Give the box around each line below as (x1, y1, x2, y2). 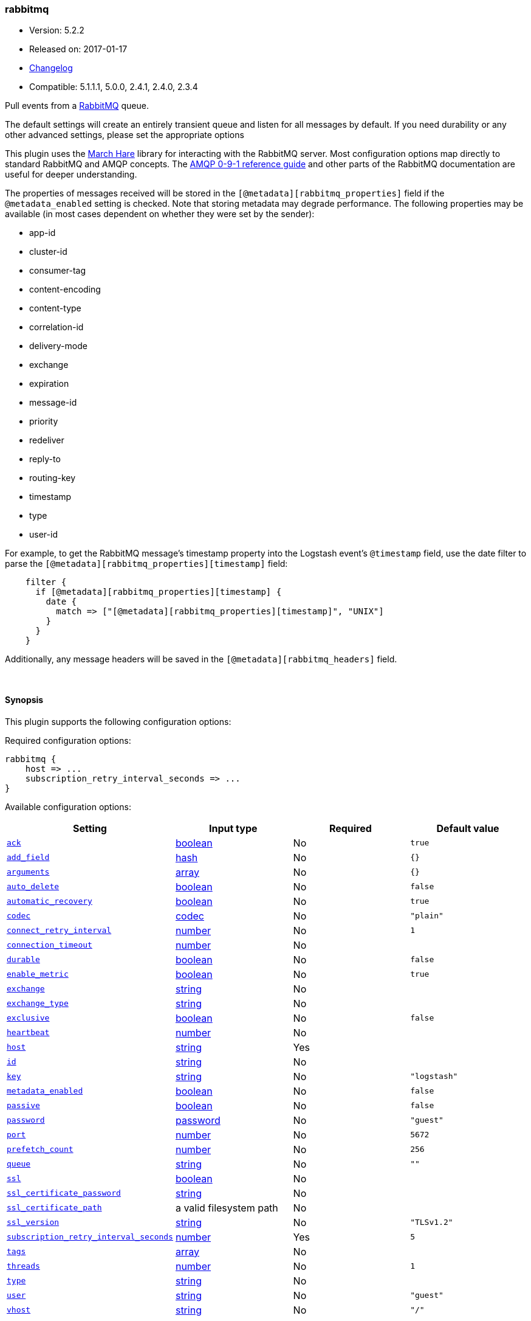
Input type (208, 822, 258, 834)
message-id (29, 397, 77, 408)
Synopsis (5, 694, 44, 705)
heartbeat (7, 1028, 50, 1038)
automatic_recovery (7, 896, 92, 906)
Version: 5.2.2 (29, 25, 84, 36)
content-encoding (29, 284, 101, 295)
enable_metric (7, 969, 69, 979)
